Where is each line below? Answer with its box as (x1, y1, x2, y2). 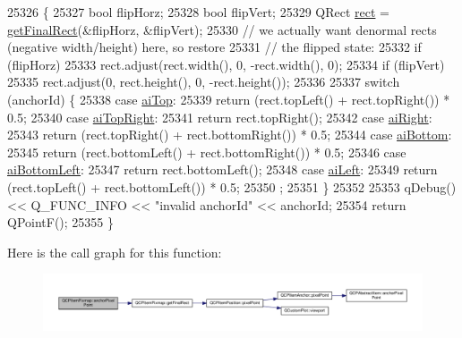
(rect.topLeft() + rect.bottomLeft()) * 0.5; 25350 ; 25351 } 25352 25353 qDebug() (7, 177, 457, 196)
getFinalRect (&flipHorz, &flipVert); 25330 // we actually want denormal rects (7, 20, 437, 38)
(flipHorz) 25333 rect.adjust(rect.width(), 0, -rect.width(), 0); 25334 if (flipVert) (7, 55, 445, 73)
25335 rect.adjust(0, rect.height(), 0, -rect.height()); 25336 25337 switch (7, 72, 400, 91)
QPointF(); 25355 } (7, 213, 115, 232)
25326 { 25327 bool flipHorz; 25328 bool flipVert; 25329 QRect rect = (7, 3, 389, 21)
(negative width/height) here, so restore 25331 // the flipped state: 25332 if (7, 38, 422, 56)
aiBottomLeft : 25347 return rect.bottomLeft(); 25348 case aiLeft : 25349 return (7, 160, 438, 179)
